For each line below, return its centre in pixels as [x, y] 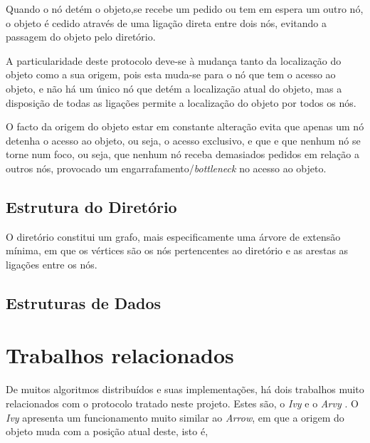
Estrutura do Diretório [91, 206]
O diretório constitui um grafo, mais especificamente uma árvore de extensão [173, 236]
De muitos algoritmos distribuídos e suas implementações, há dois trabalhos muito [185, 389]
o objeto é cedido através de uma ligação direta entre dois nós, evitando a [166, 22]
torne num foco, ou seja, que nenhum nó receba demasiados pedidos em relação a [183, 154]
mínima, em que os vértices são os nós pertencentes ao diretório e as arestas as [177, 250]
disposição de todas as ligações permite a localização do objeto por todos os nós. [181, 102]
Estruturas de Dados [84, 302]
